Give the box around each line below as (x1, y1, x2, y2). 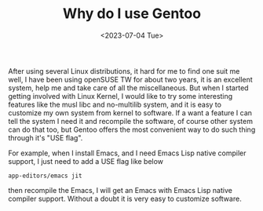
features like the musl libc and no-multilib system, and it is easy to (8, 100, 222, 109)
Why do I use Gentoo (62, 5, 202, 23)
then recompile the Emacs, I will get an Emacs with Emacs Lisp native (8, 185, 233, 195)
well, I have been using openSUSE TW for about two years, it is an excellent (8, 75, 253, 84)
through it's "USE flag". (8, 133, 83, 142)
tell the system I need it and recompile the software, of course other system (8, 116, 254, 126)
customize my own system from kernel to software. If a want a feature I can (8, 107, 253, 118)
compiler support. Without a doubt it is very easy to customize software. (8, 194, 242, 203)
